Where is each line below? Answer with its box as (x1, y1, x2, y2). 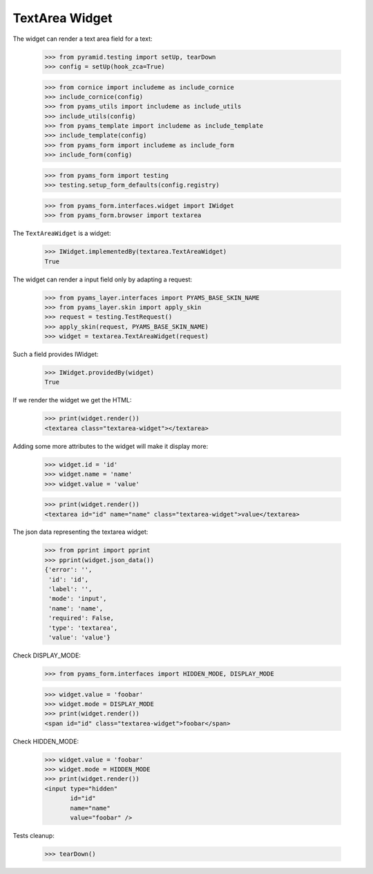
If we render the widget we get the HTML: (12, 396, 132, 405)
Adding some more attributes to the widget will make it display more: (12, 442, 209, 450)
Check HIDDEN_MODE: (12, 737, 79, 745)
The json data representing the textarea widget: (12, 528, 149, 536)
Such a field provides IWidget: (12, 350, 99, 359)
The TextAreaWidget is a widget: (12, 229, 111, 238)
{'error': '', (44, 566, 93, 574)
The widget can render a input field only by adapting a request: (12, 275, 193, 283)
